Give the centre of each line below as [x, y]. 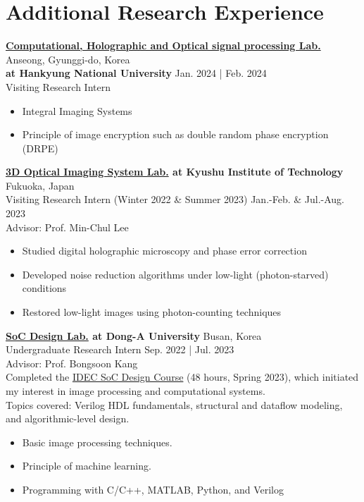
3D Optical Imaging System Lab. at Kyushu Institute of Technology [175, 172]
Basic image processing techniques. [97, 442]
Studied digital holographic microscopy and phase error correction [164, 251]
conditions [44, 288]
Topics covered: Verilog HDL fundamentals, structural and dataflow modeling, [174, 404]
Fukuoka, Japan [40, 185]
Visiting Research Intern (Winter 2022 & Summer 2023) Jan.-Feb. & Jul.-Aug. [175, 199]
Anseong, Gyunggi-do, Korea [68, 59]
